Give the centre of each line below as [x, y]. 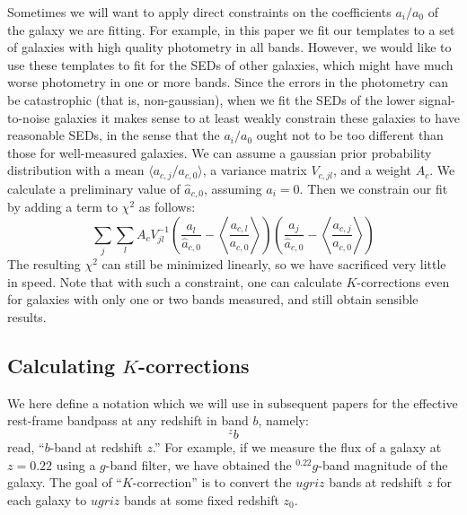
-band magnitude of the [383, 464]
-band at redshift [96, 447]
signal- [437, 99]
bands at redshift [376, 482]
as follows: [167, 207]
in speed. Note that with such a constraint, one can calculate [175, 281]
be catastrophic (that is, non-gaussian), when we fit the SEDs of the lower [211, 99]
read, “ [26, 447]
